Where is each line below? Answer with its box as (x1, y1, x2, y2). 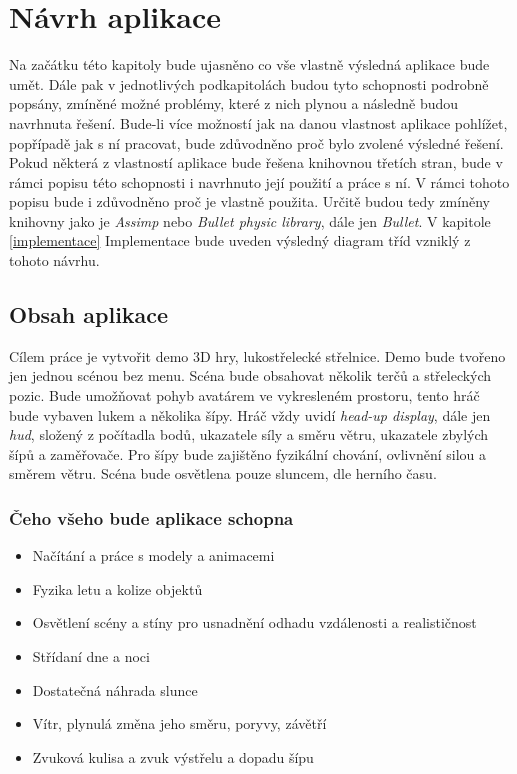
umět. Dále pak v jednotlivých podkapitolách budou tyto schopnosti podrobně (9, 73, 489, 94)
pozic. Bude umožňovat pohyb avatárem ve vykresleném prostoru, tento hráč (9, 385, 480, 406)
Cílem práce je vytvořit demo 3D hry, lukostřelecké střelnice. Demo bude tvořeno (9, 345, 506, 366)
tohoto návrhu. (9, 250, 100, 271)
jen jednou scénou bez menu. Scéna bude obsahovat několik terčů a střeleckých (9, 365, 492, 386)
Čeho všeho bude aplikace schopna (9, 505, 294, 530)
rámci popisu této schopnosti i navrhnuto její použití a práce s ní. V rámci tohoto (9, 171, 510, 192)
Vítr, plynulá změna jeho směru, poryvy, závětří (32, 713, 327, 734)
